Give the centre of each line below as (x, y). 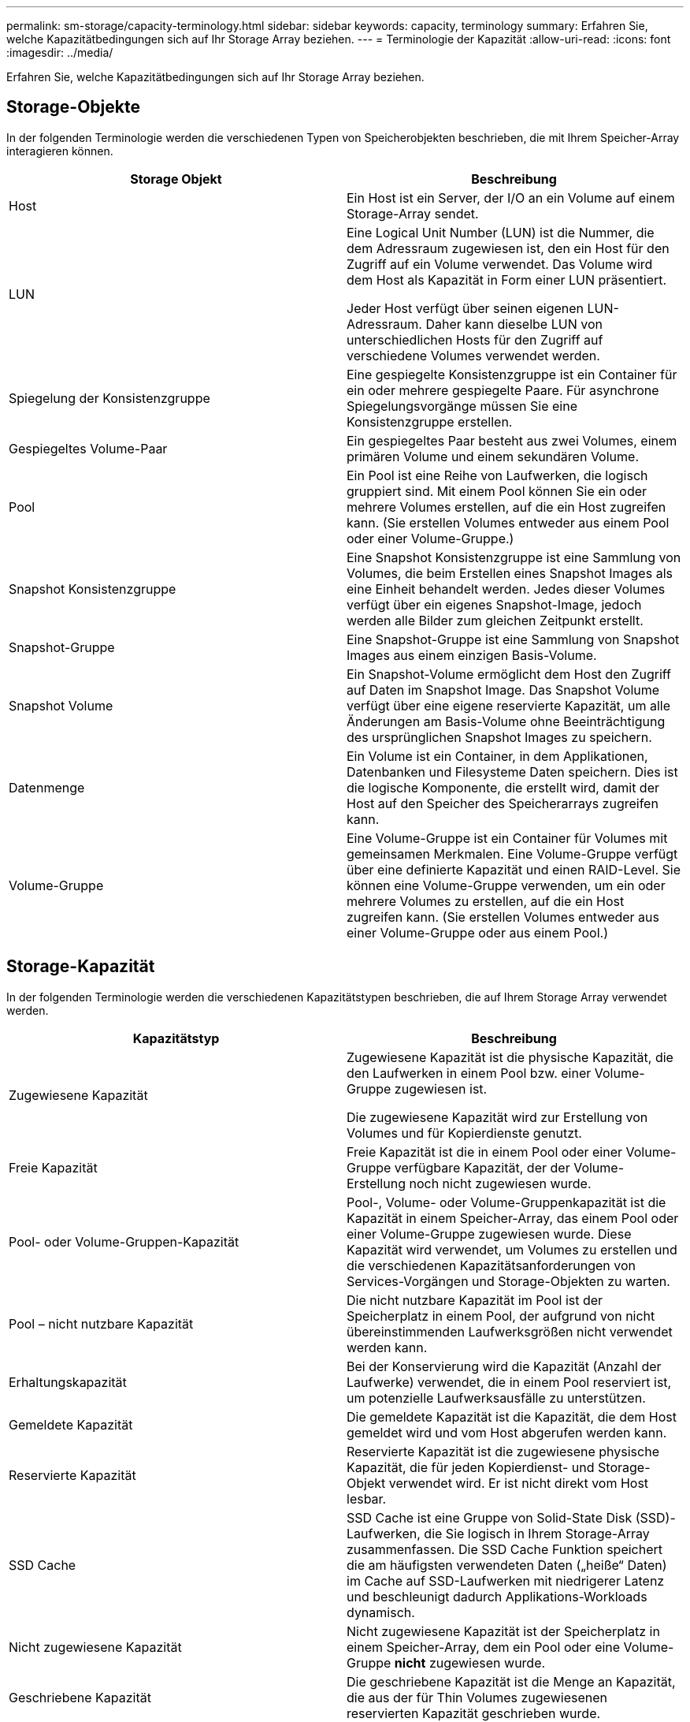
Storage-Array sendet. (413, 213)
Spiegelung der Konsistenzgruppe (109, 398)
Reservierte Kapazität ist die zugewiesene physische (503, 1451)
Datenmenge (47, 787)
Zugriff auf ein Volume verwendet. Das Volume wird (500, 264)
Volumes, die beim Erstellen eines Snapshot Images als (510, 573)
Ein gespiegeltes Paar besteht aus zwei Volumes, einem (512, 440)
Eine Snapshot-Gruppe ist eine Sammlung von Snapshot (513, 639)
